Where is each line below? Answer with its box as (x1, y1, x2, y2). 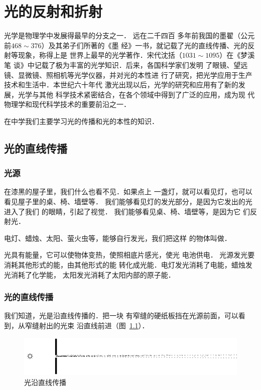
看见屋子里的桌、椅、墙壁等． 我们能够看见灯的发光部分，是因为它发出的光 (4, 196, 252, 207)
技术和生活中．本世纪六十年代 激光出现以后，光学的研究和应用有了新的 (4, 79, 238, 90)
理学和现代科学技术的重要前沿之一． (11, 99, 130, 109)
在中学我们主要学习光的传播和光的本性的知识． (4, 115, 159, 126)
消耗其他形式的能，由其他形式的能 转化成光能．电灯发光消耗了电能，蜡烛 (4, 259, 245, 270)
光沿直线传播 (24, 377, 66, 387)
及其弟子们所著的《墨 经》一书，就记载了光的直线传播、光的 (48, 40, 248, 50)
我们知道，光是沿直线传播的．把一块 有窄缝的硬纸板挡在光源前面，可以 (4, 310, 238, 321)
